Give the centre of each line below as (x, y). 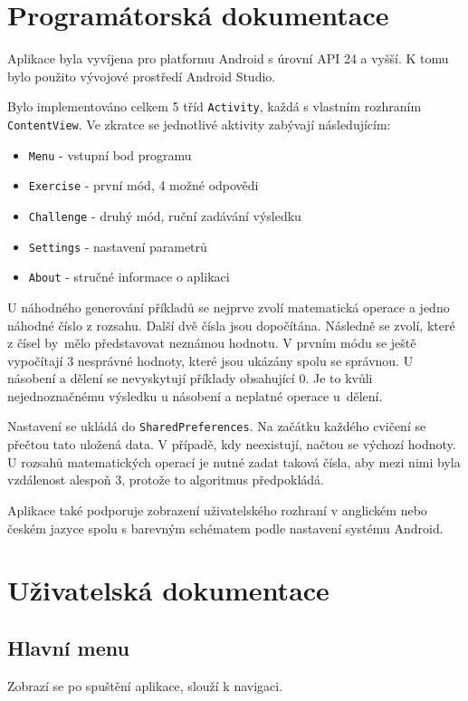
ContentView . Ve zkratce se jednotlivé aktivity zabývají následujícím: (199, 124)
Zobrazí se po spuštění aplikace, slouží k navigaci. (145, 685)
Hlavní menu (68, 647)
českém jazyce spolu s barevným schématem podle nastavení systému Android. (225, 528)
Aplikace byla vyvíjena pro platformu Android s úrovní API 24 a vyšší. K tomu (228, 58)
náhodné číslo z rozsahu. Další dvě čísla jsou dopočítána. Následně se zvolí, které (231, 325)
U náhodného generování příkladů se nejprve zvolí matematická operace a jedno (229, 307)
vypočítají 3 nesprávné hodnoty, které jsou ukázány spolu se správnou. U (210, 360)
